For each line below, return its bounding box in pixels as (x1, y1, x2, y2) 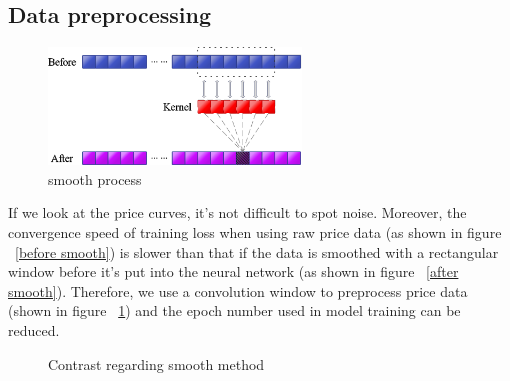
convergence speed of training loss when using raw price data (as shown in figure (8, 222, 502, 243)
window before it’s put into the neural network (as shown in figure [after (8, 261, 459, 282)
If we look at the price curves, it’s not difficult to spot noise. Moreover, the (8, 202, 467, 223)
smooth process (48, 168, 142, 189)
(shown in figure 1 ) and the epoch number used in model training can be (8, 300, 461, 321)
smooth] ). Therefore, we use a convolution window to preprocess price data (8, 280, 468, 301)
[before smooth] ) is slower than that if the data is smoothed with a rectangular (15, 241, 499, 262)
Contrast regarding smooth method (48, 353, 265, 374)
